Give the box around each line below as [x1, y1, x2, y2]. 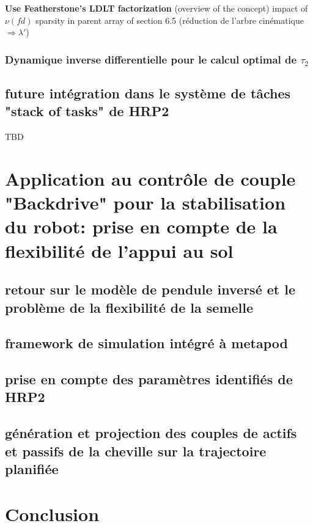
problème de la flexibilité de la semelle [5, 298, 254, 316]
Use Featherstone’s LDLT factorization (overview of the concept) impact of [5, 2, 308, 14]
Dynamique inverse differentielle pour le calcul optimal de [5, 51, 297, 67]
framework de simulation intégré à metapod [5, 334, 288, 352]
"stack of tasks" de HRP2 [5, 101, 169, 120]
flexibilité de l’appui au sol [5, 238, 234, 263]
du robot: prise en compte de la [5, 214, 278, 239]
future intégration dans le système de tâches [5, 84, 291, 103]
